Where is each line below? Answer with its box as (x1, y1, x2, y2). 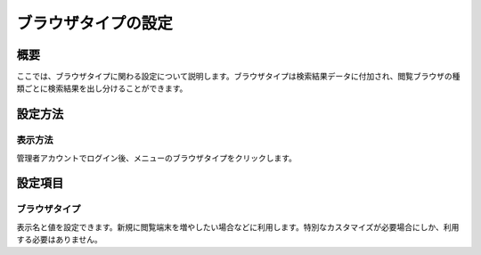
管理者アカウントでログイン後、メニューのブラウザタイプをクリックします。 (16, 152, 298, 163)
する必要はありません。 (16, 234, 102, 245)
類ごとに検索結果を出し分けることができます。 (16, 83, 188, 94)
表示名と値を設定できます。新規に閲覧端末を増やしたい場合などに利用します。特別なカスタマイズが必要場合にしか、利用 (16, 221, 460, 232)
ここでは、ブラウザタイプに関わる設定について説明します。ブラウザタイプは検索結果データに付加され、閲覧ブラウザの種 (16, 71, 461, 82)
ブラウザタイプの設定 (16, 13, 174, 33)
